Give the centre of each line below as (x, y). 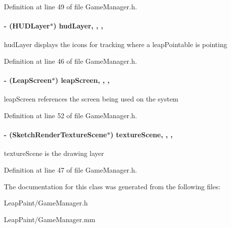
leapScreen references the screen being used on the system (91, 99)
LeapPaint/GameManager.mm (50, 219)
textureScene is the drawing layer (54, 153)
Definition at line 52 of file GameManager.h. (71, 115)
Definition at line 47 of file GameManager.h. (71, 169)
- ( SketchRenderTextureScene (56, 135)
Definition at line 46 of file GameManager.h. (71, 61)
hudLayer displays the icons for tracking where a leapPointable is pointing (115, 44)
